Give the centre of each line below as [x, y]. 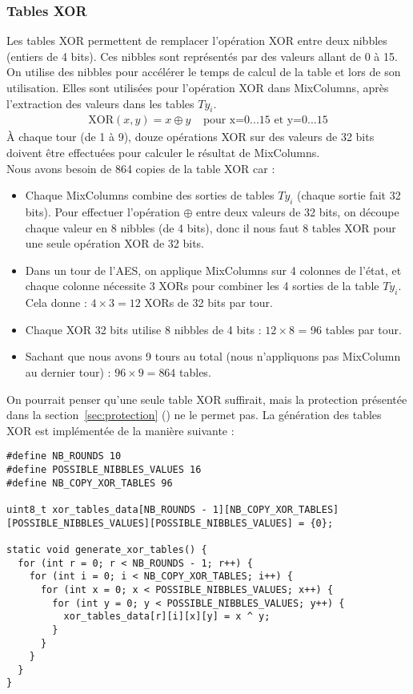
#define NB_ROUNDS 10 [64, 456]
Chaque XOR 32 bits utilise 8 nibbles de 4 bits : [143, 329]
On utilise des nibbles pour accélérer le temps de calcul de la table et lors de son [204, 72]
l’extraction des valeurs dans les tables [100, 103]
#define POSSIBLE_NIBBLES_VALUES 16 [104, 469]
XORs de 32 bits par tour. [209, 303]
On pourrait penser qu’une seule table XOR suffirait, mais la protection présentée [207, 399]
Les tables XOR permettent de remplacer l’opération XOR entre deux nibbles [197, 40]
